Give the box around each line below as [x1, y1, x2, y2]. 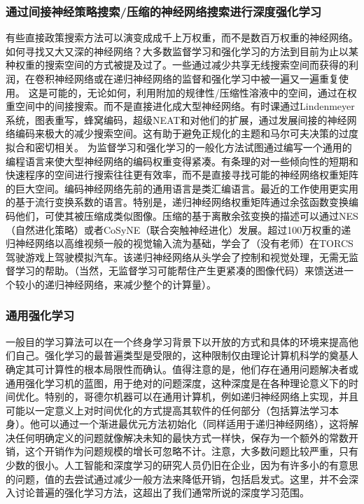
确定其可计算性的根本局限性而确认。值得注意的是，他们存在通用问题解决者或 [6, 361, 358, 376]
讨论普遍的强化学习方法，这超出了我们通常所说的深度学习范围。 [15, 485, 309, 500]
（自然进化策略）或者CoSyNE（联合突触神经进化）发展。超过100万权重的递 [6, 222, 351, 237]
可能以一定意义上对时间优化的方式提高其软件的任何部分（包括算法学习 [6, 402, 329, 417]
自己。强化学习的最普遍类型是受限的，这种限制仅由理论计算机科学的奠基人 [15, 348, 358, 363]
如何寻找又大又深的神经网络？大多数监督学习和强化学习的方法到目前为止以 [6, 43, 349, 58]
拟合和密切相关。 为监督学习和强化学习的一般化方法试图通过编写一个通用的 [6, 139, 352, 154]
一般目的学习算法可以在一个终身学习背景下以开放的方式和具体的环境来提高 [6, 334, 349, 349]
